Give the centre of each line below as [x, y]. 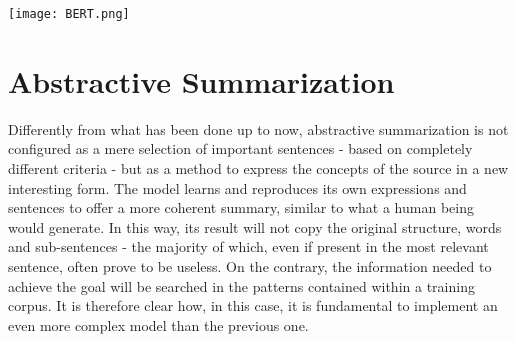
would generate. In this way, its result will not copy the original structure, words [255, 226]
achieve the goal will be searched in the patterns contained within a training [241, 285]
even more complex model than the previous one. [158, 324]
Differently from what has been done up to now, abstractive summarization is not [258, 128]
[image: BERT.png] [69, 14]
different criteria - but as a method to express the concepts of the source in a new [258, 167]
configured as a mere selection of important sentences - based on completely [240, 148]
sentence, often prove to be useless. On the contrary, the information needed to [250, 265]
